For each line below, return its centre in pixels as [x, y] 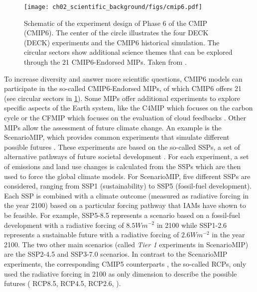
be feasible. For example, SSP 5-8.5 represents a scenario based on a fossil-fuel [122, 215]
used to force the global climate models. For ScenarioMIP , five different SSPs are [127, 176]
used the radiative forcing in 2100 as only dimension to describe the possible [121, 273]
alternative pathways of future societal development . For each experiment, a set [127, 156]
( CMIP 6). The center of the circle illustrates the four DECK [116, 33]
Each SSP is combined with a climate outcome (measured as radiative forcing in [127, 195]
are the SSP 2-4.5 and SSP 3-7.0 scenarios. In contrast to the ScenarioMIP [116, 254]
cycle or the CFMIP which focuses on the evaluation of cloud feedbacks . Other [125, 117]
